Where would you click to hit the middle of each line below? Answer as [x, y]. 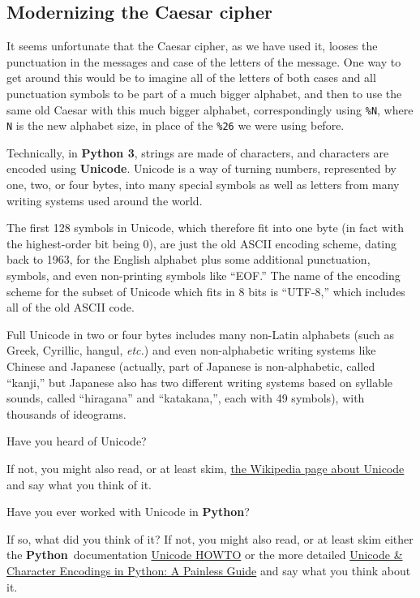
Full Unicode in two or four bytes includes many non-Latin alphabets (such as [201, 334]
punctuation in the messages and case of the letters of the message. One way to [204, 61]
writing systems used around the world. [105, 200]
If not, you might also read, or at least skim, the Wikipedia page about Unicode [206, 468]
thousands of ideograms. [66, 413]
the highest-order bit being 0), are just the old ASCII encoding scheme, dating [202, 243]
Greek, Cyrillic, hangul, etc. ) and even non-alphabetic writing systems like [191, 350]
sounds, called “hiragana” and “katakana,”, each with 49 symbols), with [186, 398]
